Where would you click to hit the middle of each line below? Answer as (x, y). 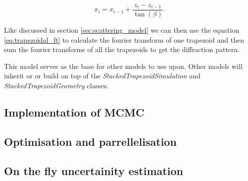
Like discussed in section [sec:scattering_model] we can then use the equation (122, 30)
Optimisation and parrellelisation (90, 141)
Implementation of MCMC (74, 112)
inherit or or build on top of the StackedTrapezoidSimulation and (102, 76)
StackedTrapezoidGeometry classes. (56, 86)
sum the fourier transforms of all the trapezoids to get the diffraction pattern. (122, 49)
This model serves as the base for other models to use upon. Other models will (123, 66)
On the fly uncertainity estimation (94, 170)
